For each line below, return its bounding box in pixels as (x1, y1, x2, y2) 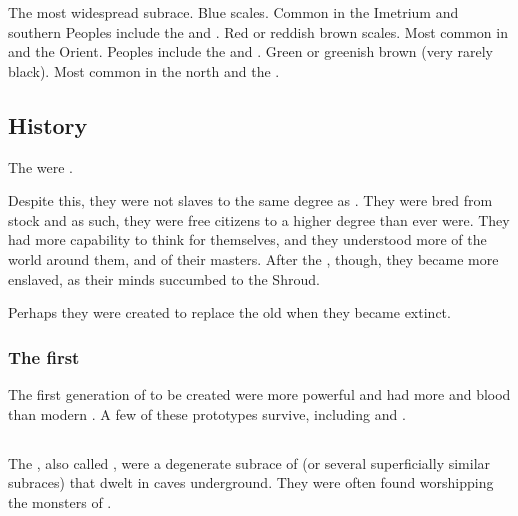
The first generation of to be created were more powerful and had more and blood (8, 383, 511, 404)
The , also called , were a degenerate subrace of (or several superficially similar (8, 452, 491, 473)
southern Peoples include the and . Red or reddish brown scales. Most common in (8, 21, 508, 42)
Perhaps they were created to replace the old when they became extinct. (8, 302, 451, 323)
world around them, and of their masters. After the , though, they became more (8, 248, 499, 269)
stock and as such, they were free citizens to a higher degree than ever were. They (8, 209, 510, 230)
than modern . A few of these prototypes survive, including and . (8, 403, 406, 424)
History (8, 109, 88, 140)
